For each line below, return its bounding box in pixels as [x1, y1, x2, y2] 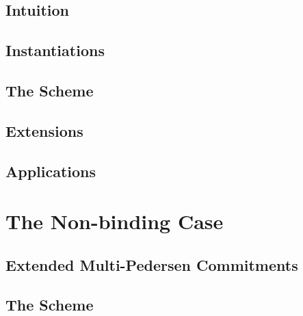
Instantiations [5, 40, 105, 61]
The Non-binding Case [5, 207, 224, 235]
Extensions [5, 120, 83, 141]
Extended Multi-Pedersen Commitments [5, 254, 298, 275]
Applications [5, 160, 96, 181]
